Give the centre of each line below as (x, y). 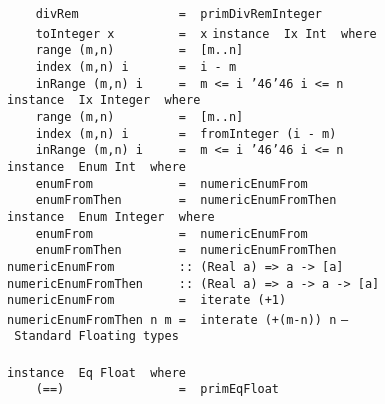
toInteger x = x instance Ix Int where (206, 33)
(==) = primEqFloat (157, 389)
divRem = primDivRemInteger (178, 14)
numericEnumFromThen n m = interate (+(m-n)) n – (178, 319)
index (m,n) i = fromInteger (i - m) (186, 133)
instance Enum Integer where (111, 216)
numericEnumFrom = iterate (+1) (147, 300)
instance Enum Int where (96, 166)
